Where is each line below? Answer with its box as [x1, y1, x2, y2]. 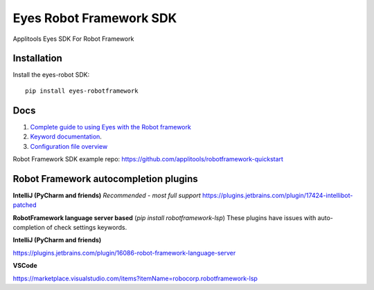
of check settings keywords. [46, 224, 127, 231]
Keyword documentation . [30, 132, 102, 141]
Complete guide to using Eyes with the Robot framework [30, 123, 192, 131]
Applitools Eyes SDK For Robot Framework [12, 35, 134, 43]
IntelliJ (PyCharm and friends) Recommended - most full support [12, 191, 201, 199]
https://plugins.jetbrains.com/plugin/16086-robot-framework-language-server [12, 248, 236, 257]
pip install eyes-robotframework [25, 87, 139, 95]
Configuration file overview [30, 142, 108, 150]
